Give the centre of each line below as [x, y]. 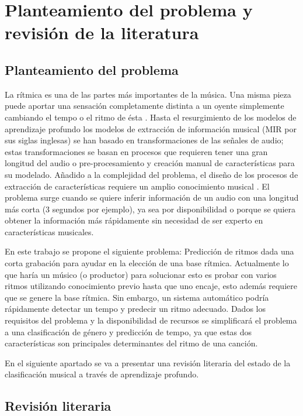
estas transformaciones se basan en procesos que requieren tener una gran [136, 151]
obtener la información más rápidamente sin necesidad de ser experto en [134, 220]
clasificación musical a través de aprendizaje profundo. [102, 374]
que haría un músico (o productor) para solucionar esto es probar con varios [141, 274]
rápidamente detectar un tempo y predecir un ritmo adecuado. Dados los [135, 309]
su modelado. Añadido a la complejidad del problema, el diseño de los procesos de [151, 174]
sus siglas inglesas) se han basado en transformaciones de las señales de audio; [144, 140]
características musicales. [49, 231]
